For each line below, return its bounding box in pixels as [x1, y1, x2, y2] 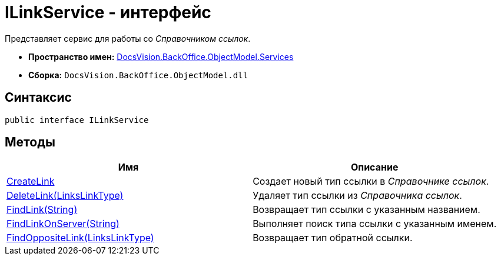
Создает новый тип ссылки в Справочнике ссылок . [253, 175, 489, 188]
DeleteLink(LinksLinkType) [6, 189, 124, 202]
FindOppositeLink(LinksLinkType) [6, 232, 154, 244]
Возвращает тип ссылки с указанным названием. [253, 204, 480, 216]
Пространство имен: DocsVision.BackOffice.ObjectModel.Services [28, 51, 294, 62]
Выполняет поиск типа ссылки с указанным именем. [253, 218, 497, 230]
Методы [5, 135, 55, 150]
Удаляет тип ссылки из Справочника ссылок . [253, 189, 462, 202]
